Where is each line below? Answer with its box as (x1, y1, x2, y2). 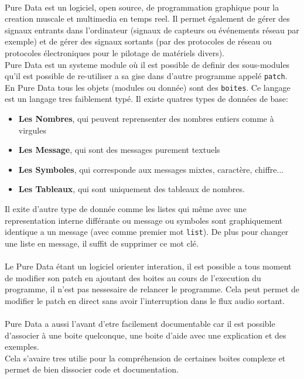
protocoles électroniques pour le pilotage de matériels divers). (5, 46, 224, 59)
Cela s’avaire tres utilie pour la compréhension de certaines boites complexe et (5, 351, 286, 364)
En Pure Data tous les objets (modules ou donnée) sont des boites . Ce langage (5, 81, 291, 93)
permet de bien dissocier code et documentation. (5, 363, 179, 375)
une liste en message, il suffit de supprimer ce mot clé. (5, 237, 199, 249)
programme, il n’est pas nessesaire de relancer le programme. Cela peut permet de (5, 283, 300, 295)
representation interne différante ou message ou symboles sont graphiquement (5, 214, 283, 226)
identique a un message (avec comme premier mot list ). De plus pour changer (5, 226, 289, 238)
